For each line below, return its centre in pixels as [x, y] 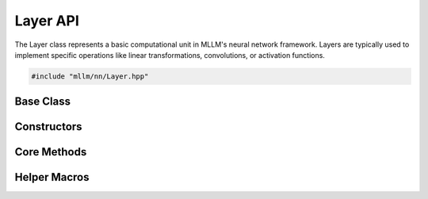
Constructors [48, 127]
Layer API [47, 21]
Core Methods [51, 152]
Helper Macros [52, 177]
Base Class [43, 102]
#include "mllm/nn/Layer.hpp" [90, 76]
